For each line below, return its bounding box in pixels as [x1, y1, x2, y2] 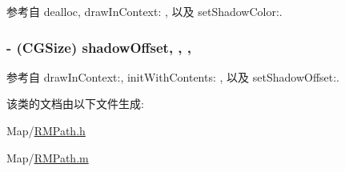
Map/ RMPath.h [6, 122, 86, 138]
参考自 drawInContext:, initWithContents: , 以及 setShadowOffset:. [6, 68, 340, 85]
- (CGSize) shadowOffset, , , [6, 37, 192, 57]
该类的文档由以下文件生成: [6, 95, 144, 112]
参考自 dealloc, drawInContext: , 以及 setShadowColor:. [6, 3, 283, 19]
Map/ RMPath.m [6, 149, 89, 166]
